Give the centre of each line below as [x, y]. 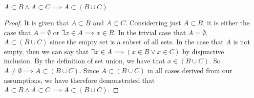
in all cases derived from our [190, 70]
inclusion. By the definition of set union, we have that [85, 61]
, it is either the [226, 22]
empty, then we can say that [46, 51]
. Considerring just [153, 22]
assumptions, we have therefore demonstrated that [79, 80]
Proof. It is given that [37, 22]
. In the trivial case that [150, 32]
